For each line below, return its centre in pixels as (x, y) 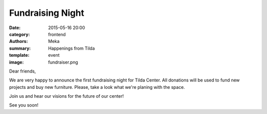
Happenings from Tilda (71, 48)
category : (20, 34)
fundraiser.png (63, 62)
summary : (20, 48)
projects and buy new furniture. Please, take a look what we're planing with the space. (97, 87)
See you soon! (24, 105)
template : (19, 55)
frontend (57, 34)
